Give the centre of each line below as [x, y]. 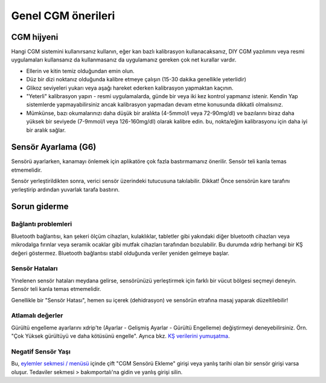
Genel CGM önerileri [63, 16]
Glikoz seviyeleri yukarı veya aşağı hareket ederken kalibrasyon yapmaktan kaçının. [130, 88]
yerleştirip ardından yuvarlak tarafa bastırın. [66, 189]
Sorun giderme [40, 207]
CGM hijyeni [35, 37]
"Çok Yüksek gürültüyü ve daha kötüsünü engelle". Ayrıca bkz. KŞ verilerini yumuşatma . [120, 336]
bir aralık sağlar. [46, 130]
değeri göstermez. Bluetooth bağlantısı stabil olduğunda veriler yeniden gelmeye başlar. [120, 253]
